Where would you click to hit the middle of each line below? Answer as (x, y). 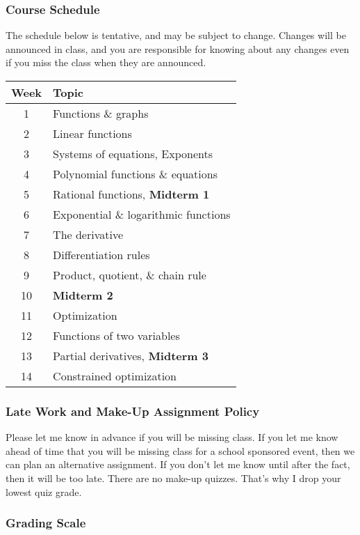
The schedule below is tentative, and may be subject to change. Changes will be (176, 35)
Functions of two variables (116, 335)
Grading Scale (46, 523)
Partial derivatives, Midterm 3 (131, 356)
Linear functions (92, 133)
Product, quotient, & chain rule (130, 275)
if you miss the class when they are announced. (106, 62)
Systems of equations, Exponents (133, 154)
